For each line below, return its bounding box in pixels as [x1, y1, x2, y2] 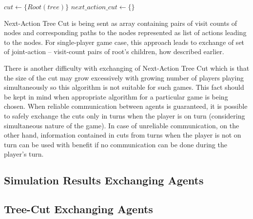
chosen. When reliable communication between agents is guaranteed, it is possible [4, 101, 248, 111]
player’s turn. [4, 149, 44, 159]
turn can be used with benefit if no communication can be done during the [4, 139, 227, 149]
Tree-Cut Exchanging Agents [4, 201, 153, 217]
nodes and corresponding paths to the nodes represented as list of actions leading [4, 27, 247, 38]
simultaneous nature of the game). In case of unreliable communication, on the [4, 120, 239, 130]
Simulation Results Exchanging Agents [4, 173, 204, 188]
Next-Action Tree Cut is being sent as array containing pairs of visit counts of [4, 18, 237, 28]
